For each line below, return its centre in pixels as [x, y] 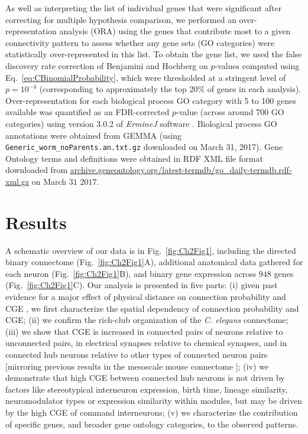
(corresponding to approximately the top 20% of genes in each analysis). [170, 89]
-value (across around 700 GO [230, 112]
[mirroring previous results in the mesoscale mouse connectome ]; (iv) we [137, 366]
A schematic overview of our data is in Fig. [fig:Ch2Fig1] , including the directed [151, 250]
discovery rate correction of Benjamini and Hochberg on [107, 65]
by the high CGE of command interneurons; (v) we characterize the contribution [152, 412]
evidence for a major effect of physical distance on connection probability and [146, 297]
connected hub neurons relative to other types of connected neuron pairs [137, 355]
